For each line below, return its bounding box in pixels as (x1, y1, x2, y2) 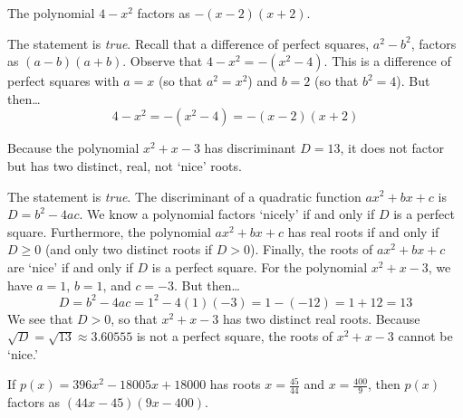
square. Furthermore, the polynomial (7, 222, 211, 241)
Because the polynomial (7, 138, 140, 157)
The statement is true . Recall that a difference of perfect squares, (7, 33, 370, 52)
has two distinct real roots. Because (223, 309, 420, 328)
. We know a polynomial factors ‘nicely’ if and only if (79, 204, 375, 223)
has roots (209, 375, 261, 394)
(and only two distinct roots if (44, 240, 213, 259)
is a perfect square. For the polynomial (151, 257, 368, 276)
